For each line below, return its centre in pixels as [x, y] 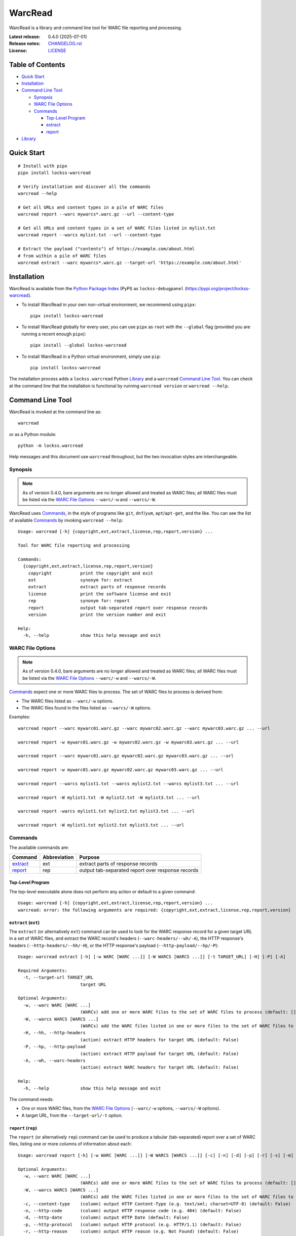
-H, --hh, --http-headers [54, 1033]
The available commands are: [39, 847]
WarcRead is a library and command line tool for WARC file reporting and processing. [96, 28]
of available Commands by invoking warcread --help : [66, 520]
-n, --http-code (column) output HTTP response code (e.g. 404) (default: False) [132, 1211]
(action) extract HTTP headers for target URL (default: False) [160, 1040]
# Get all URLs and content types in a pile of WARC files [91, 207]
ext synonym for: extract [80, 580]
